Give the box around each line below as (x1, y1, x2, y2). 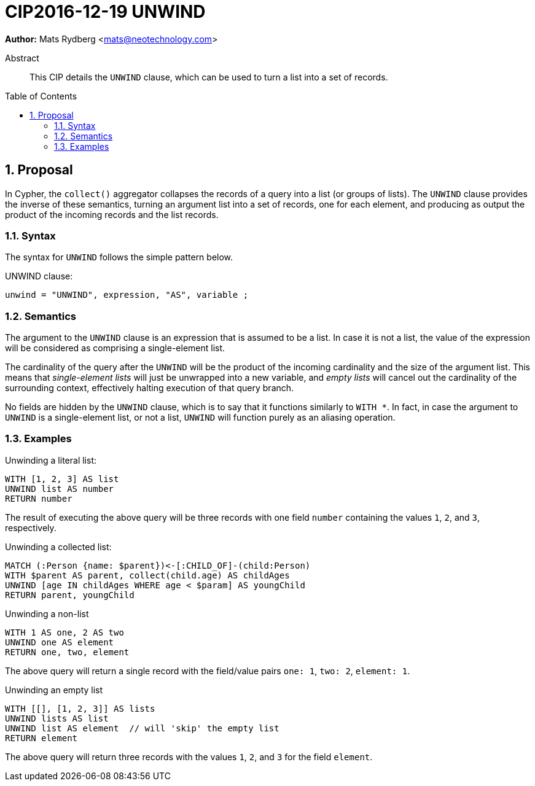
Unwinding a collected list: (5, 541, 112, 552)
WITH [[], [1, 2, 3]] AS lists (5, 703, 155, 714)
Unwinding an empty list (5, 684, 103, 695)
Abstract (5, 52, 39, 63)
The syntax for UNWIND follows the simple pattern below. (5, 252, 233, 263)
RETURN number (5, 493, 72, 504)
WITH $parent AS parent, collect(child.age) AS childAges (5, 570, 290, 580)
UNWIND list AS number (5, 483, 114, 494)
